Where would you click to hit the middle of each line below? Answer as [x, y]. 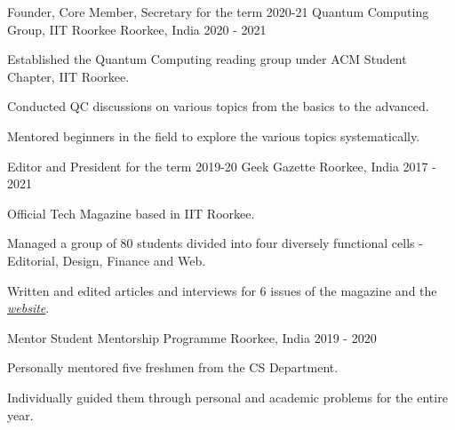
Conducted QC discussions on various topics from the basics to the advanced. [218, 106]
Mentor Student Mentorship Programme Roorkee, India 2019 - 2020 [192, 337]
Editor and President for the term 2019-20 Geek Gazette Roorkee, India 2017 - [222, 166]
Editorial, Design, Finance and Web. [107, 260]
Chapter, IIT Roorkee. [68, 76]
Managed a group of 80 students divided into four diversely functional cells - [215, 243]
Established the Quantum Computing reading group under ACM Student [207, 59]
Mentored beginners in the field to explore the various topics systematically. [214, 135]
